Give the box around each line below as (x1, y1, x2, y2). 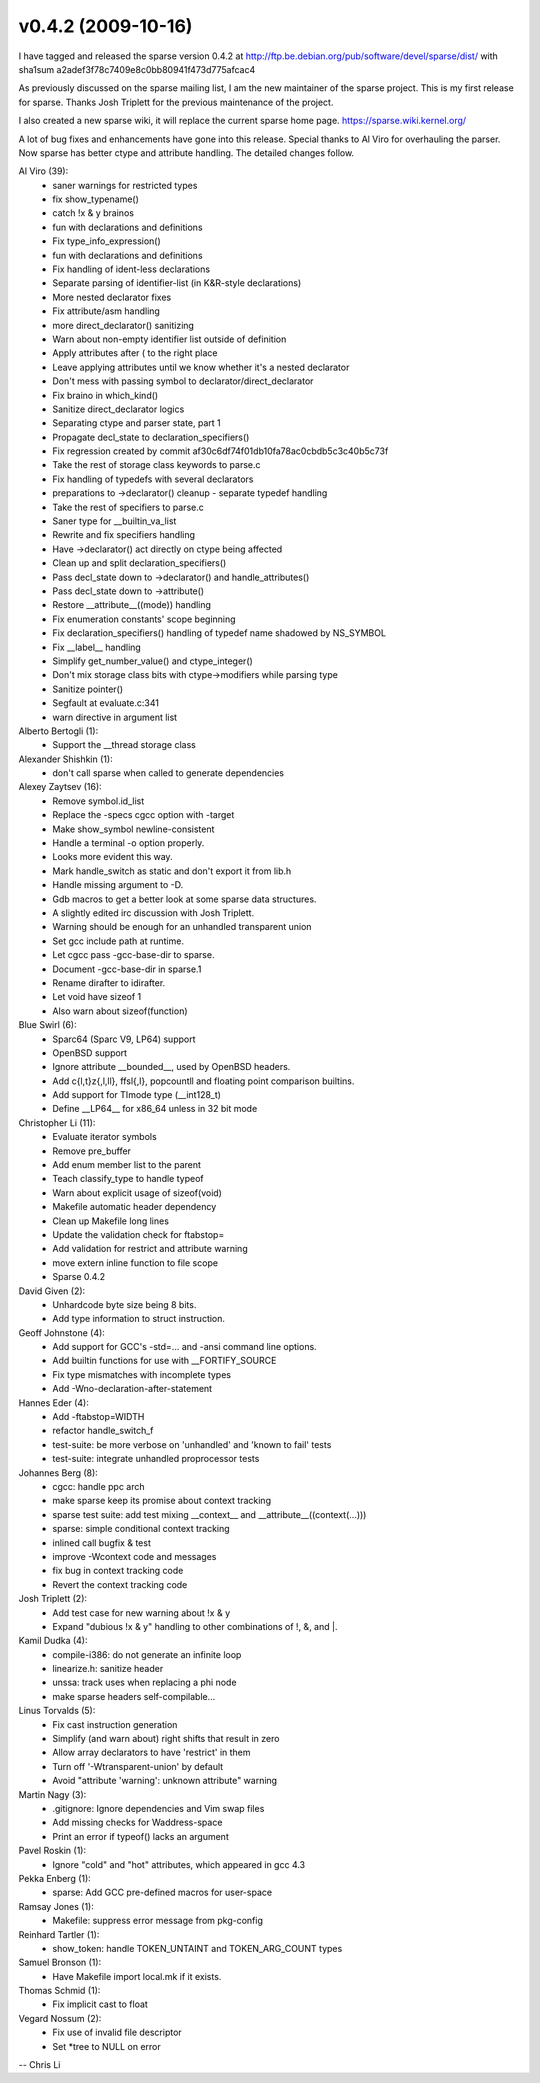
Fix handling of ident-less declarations (52, 263, 210, 275)
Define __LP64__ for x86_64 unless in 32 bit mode (52, 1103, 258, 1115)
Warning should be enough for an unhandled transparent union (52, 921, 312, 933)
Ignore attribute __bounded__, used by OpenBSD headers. (52, 1061, 291, 1073)
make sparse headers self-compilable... (52, 1690, 216, 1702)
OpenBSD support (52, 1046, 128, 1059)
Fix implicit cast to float (52, 1998, 149, 2010)
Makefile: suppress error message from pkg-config (52, 1915, 264, 1927)
